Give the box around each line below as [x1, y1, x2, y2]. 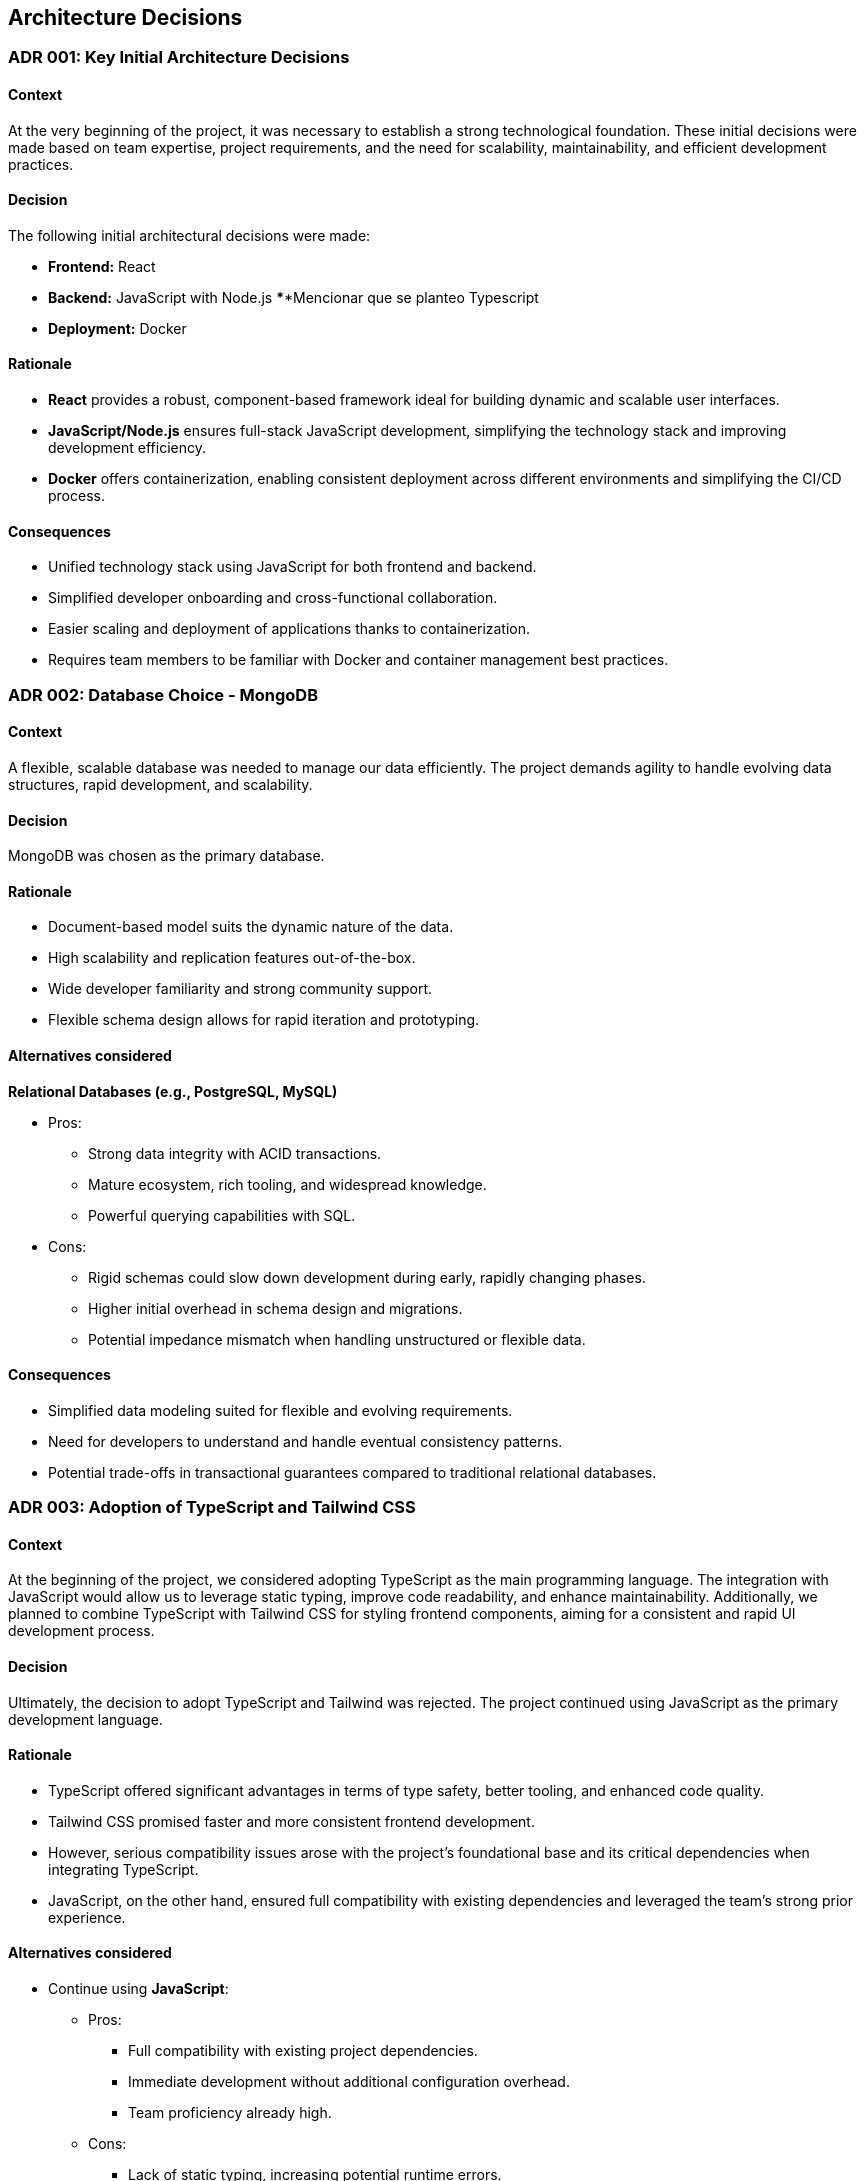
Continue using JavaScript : [48, 1980, 229, 1998]
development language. [8, 1710, 163, 1728]
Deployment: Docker [48, 319, 187, 337]
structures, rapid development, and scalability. [8, 775, 313, 793]
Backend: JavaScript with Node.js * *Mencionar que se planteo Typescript [48, 288, 539, 306]
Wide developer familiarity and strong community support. [48, 980, 433, 998]
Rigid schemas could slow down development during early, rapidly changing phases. [88, 1268, 646, 1286]
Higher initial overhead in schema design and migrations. [88, 1299, 463, 1317]
